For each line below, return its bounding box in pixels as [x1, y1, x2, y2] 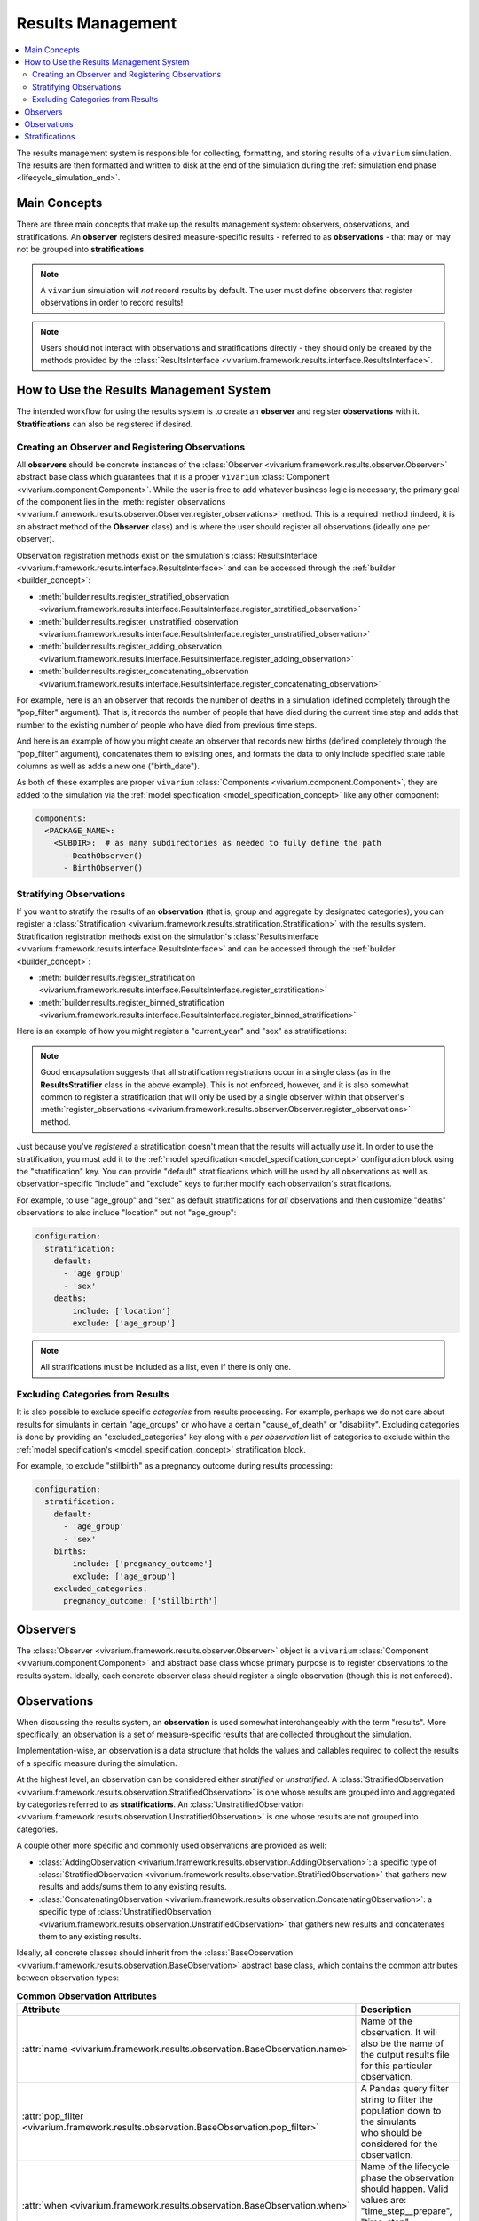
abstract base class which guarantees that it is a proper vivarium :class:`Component [16, 472, 330, 482]
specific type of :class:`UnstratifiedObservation [38, 1907, 212, 1917]
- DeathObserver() [63, 850, 144, 861]
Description [360, 2003, 412, 2016]
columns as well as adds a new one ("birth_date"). [16, 760, 200, 771]
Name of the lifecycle [360, 2160, 450, 2172]
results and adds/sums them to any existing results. [38, 1882, 227, 1892]
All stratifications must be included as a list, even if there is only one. [40, 1362, 292, 1373]
